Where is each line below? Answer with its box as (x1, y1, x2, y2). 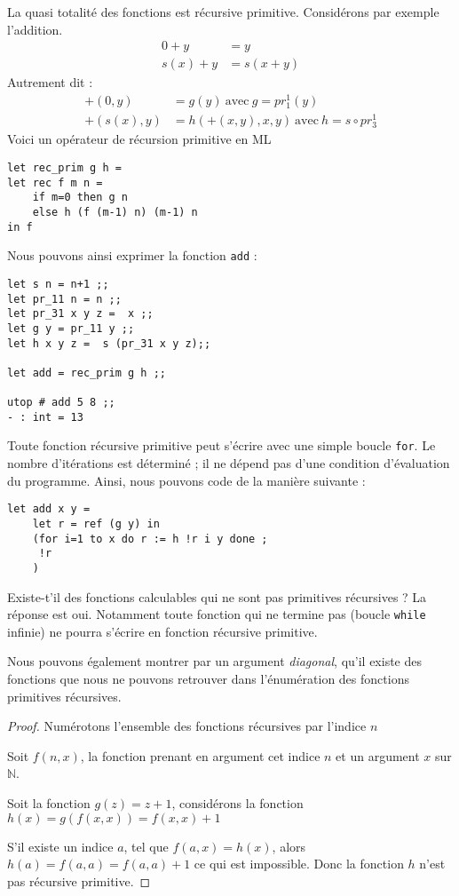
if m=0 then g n (32, 191, 129, 204)
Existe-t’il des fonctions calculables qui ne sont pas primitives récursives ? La (7, 587, 427, 606)
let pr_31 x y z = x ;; (7, 307, 154, 321)
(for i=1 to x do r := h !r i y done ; (32, 532, 268, 545)
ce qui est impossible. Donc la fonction (194, 854, 404, 873)
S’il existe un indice (7, 837, 114, 855)
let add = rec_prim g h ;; (7, 366, 166, 379)
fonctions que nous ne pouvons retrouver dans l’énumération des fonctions (7, 670, 409, 688)
